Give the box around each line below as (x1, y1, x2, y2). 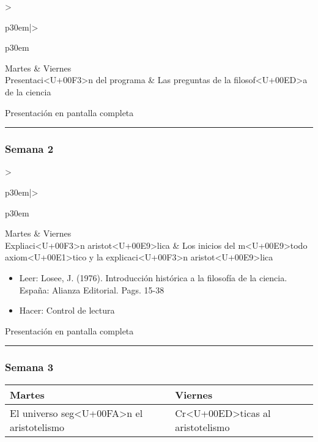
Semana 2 (5, 141, 54, 157)
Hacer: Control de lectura (19, 304, 115, 317)
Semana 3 (5, 359, 54, 375)
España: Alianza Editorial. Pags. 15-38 (19, 283, 165, 296)
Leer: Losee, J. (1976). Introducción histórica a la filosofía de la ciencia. (19, 271, 287, 284)
